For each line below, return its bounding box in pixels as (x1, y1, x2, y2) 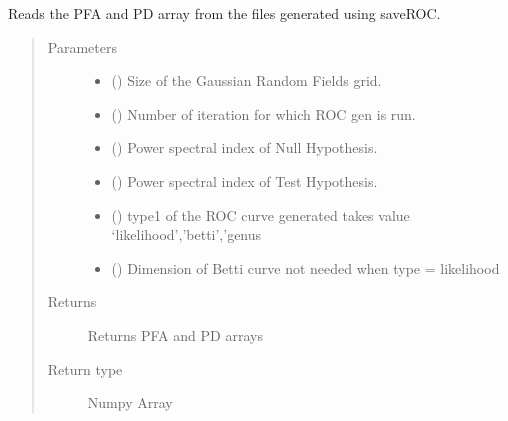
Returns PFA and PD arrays (87, 324, 263, 345)
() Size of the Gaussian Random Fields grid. (111, 70, 382, 91)
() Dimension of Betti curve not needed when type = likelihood (111, 257, 500, 278)
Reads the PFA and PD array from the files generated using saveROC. (8, 3, 441, 23)
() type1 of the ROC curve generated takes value (111, 204, 410, 225)
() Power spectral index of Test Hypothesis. (111, 170, 378, 191)
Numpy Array (87, 392, 173, 413)
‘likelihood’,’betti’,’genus (111, 224, 262, 245)
